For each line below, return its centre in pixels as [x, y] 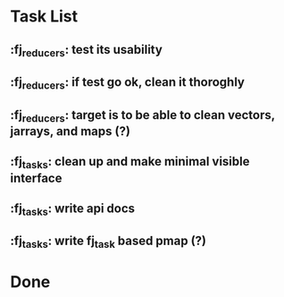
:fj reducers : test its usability [87, 51]
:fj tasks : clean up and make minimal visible [130, 163]
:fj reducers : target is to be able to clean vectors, [142, 116]
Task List [44, 17]
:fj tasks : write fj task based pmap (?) [109, 242]
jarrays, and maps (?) [70, 131]
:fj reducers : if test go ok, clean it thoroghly [127, 83]
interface [36, 178]
